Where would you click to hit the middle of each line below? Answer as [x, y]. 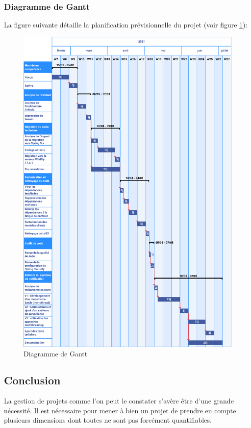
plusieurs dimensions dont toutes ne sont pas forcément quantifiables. [108, 420]
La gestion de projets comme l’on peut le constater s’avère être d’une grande [119, 401]
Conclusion [32, 380]
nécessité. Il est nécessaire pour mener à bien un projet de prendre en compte [120, 410]
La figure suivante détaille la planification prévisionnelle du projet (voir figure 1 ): [126, 25]
